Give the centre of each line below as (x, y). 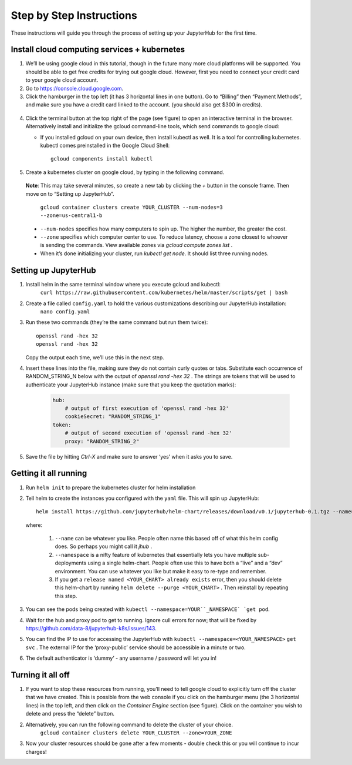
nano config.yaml (65, 311)
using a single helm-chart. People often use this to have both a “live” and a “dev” (185, 563)
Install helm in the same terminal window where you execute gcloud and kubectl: (123, 284)
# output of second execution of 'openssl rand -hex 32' (148, 433)
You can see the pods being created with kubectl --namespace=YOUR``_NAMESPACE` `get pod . (148, 609)
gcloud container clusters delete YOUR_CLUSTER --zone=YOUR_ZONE (136, 733)
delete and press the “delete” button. (70, 714)
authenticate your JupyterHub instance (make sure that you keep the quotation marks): (131, 385)
